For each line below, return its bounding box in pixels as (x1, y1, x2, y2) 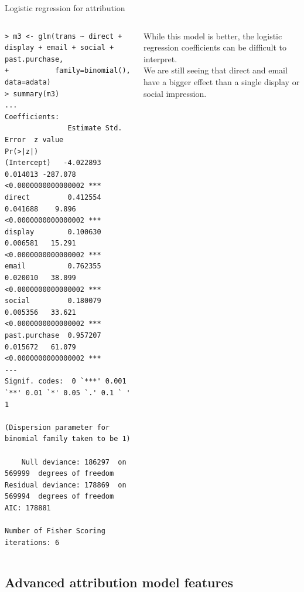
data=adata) (5, 78, 51, 86)
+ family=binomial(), (5, 66, 131, 75)
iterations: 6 (5, 538, 60, 547)
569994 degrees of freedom (5, 492, 114, 501)
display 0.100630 (5, 227, 101, 236)
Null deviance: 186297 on (21, 458, 127, 466)
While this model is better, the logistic (143, 29, 282, 42)
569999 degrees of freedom (5, 469, 114, 478)
